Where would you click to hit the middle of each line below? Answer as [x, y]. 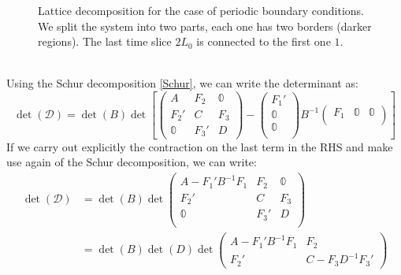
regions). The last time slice [105, 41]
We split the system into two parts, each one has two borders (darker [205, 26]
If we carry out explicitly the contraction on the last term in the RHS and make [200, 146]
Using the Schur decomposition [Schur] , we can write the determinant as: [182, 83]
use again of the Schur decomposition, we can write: [132, 162]
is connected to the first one [264, 41]
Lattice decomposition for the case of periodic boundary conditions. [201, 10]
